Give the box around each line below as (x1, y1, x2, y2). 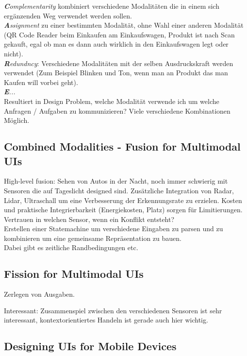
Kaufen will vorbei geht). (4, 77, 78, 87)
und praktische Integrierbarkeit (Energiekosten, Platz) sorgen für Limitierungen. (4, 204, 243, 215)
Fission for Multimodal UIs (4, 266, 144, 281)
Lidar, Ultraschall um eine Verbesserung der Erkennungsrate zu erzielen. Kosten (4, 195, 242, 205)
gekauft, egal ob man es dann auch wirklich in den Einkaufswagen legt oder (4, 39, 229, 49)
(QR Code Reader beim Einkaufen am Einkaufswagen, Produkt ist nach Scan (4, 29, 235, 39)
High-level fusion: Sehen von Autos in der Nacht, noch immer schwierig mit (4, 176, 228, 186)
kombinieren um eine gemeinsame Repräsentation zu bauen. (4, 233, 181, 243)
